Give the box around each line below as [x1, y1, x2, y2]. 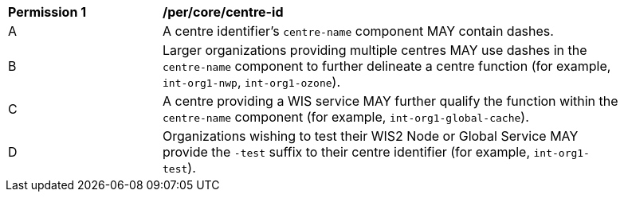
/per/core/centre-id [163, 4, 284, 20]
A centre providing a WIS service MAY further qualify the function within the [163, 93, 618, 109]
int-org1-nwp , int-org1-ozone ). [163, 74, 341, 90]
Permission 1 [8, 4, 87, 20]
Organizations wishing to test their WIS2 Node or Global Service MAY [163, 128, 579, 144]
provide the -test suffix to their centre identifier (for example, [163, 144, 530, 160]
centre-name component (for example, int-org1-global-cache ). [163, 109, 529, 125]
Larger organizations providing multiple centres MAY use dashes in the [163, 42, 587, 58]
